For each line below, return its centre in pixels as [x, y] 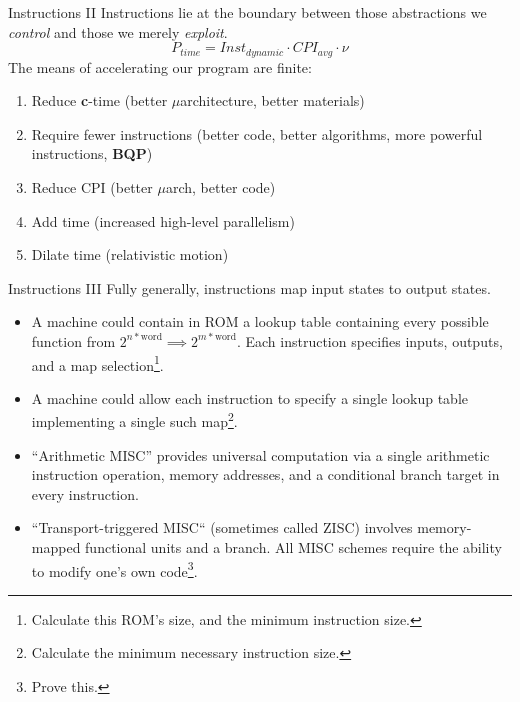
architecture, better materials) [272, 100]
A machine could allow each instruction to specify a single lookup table [250, 397]
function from [73, 340]
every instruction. [85, 493]
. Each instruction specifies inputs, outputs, [369, 340]
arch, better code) [220, 187]
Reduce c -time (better [99, 100]
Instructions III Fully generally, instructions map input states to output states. [249, 287]
